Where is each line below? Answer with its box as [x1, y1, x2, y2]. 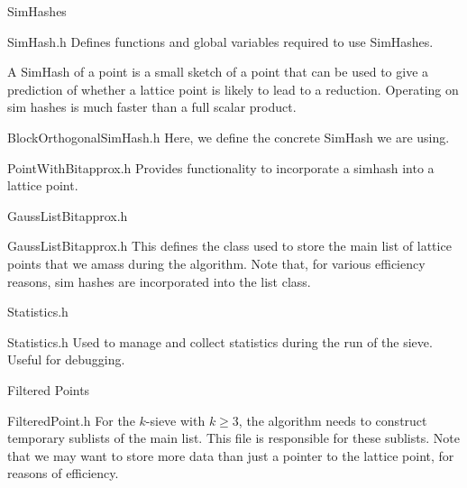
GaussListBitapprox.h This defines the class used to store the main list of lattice [7, 236, 452, 255]
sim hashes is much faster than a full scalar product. [7, 97, 297, 116]
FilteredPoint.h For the [7, 410, 135, 429]
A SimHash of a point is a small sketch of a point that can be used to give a [7, 62, 429, 81]
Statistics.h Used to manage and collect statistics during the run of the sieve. [7, 332, 433, 351]
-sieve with [145, 410, 206, 429]
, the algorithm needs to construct [238, 410, 427, 429]
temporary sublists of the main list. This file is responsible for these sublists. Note [7, 428, 460, 447]
